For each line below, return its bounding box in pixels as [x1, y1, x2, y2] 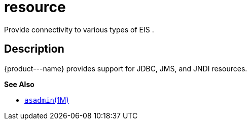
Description [4, 43, 64, 56]
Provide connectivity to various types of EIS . [4, 25, 154, 34]
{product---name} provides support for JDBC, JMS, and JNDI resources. [4, 64, 247, 73]
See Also [4, 79, 34, 89]
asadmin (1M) [24, 95, 69, 104]
